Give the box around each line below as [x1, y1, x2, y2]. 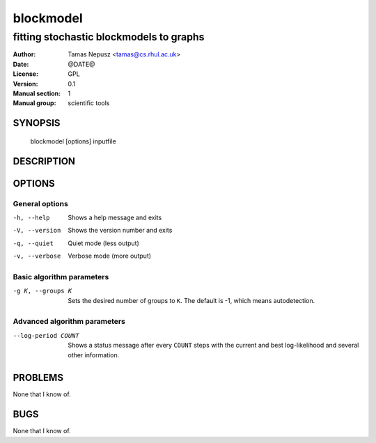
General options [13, 199, 69, 208]
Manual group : [13, 99, 56, 107]
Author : [13, 50, 36, 59]
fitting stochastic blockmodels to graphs [13, 31, 205, 43]
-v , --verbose [13, 252, 61, 261]
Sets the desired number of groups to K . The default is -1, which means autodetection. [68, 296, 315, 304]
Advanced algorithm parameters [13, 317, 125, 327]
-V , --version [13, 226, 61, 235]
